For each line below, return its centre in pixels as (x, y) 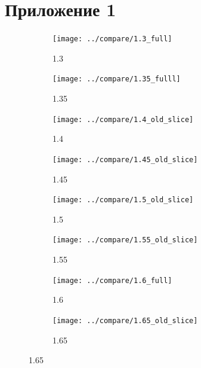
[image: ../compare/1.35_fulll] (117, 79)
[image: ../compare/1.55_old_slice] (125, 240)
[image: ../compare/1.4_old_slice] (123, 119)
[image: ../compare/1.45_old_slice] (125, 159)
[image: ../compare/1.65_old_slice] (125, 320)
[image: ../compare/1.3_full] (112, 39)
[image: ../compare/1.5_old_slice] (123, 200)
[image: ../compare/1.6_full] (112, 280)
